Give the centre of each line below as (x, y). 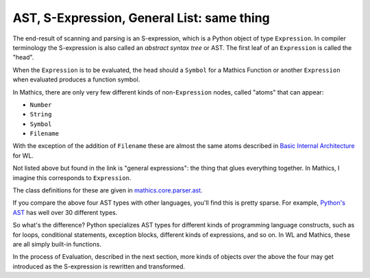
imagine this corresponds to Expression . (72, 177)
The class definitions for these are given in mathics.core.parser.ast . (108, 190)
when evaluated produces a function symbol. (76, 79)
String (41, 114)
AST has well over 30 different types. (65, 212)
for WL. (23, 155)
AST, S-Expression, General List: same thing (141, 18)
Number (41, 105)
